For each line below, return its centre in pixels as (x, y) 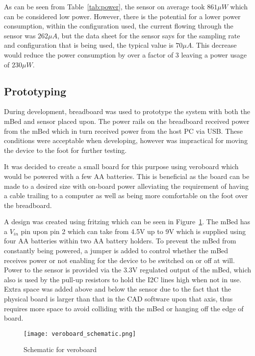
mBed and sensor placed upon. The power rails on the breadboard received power (127, 121)
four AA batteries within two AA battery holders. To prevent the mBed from (120, 241)
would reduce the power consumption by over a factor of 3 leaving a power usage (125, 54)
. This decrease (214, 45)
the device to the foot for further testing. (65, 150)
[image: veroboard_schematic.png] (80, 334)
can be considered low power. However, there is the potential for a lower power (122, 16)
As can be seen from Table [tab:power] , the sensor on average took (104, 6)
